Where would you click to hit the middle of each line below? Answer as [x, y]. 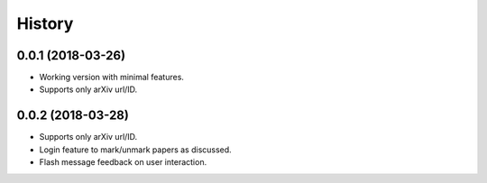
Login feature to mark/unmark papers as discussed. [135, 150]
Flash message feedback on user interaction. [123, 162]
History [45, 23]
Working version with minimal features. [112, 78]
